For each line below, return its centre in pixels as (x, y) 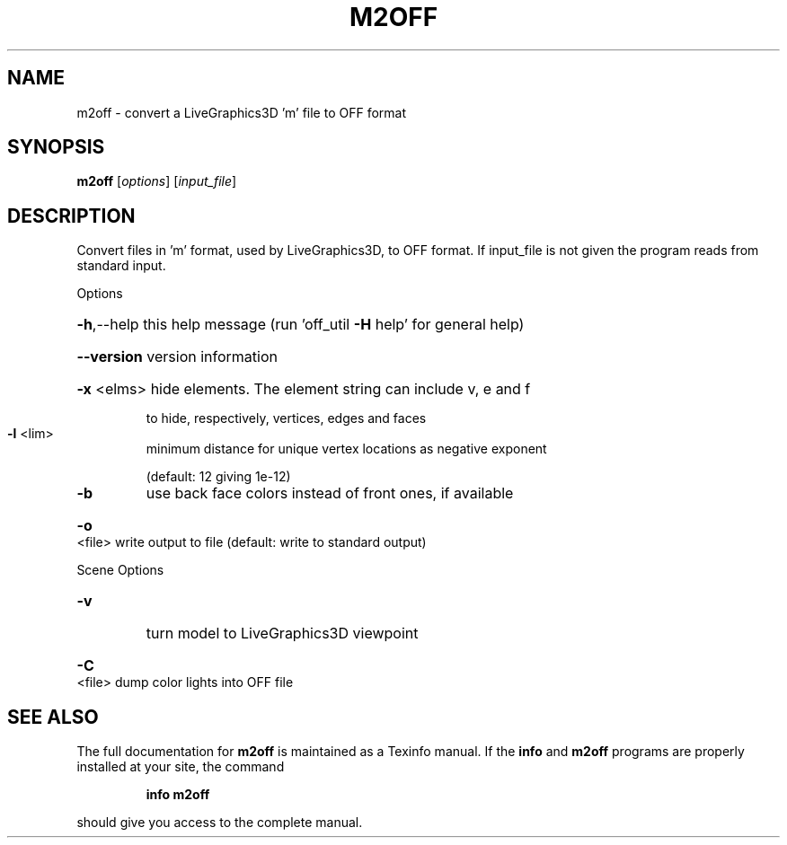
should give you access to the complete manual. (220, 823)
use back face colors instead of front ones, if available (330, 493)
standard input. (121, 266)
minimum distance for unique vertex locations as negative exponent (346, 449)
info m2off (178, 795)
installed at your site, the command (181, 767)
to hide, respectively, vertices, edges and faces (286, 418)
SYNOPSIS (56, 147)
